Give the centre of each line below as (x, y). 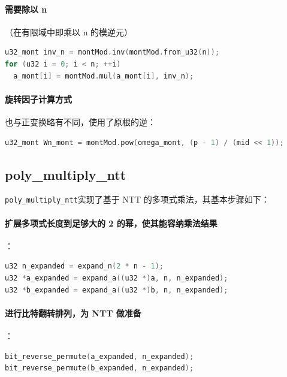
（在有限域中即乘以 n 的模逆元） (69, 31)
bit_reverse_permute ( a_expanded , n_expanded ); (99, 356)
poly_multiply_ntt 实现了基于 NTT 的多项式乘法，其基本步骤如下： (137, 199)
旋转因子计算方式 (38, 99)
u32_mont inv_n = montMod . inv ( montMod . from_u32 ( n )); (112, 52)
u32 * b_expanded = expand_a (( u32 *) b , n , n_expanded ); (117, 290)
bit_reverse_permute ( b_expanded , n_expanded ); (99, 368)
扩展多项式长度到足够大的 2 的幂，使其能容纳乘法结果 (111, 223)
